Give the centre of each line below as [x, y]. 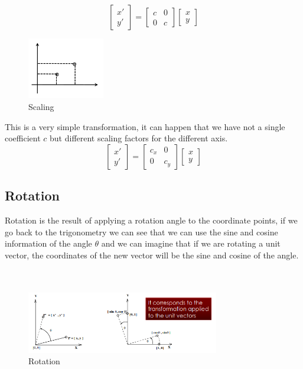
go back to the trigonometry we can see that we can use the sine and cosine [141, 232]
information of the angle [48, 243]
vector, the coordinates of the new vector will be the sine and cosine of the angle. [152, 255]
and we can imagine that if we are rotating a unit [191, 243]
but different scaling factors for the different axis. [139, 138]
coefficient [23, 138]
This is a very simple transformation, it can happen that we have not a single [145, 126]
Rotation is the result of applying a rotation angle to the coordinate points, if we [151, 220]
